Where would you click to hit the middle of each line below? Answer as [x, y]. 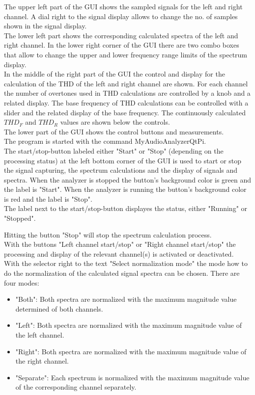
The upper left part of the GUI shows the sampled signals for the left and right [123, 6]
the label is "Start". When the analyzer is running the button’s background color [125, 189]
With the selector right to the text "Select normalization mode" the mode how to [126, 263]
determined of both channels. [59, 308]
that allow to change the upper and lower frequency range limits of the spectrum [126, 54]
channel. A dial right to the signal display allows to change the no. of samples [121, 16]
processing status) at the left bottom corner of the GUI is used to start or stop [123, 160]
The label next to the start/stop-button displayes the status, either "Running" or [126, 208]
